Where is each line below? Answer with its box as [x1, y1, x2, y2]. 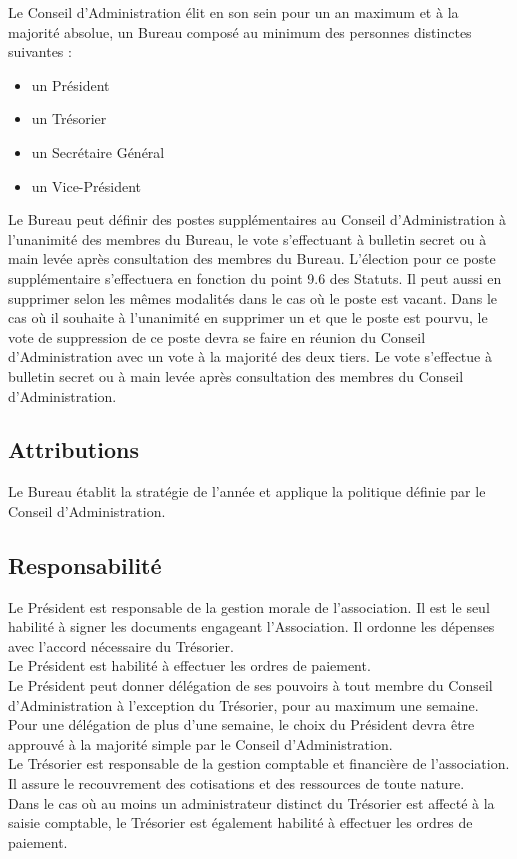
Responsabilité [8, 549, 162, 580]
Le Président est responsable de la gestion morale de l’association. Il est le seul [8, 596, 490, 617]
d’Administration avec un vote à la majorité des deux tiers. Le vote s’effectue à [8, 346, 492, 367]
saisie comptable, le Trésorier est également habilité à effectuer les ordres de [8, 812, 473, 833]
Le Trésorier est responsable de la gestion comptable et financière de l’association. [8, 753, 510, 774]
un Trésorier [31, 108, 107, 129]
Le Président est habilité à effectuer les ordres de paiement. [8, 655, 371, 676]
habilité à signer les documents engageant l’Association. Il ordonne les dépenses [8, 616, 495, 637]
